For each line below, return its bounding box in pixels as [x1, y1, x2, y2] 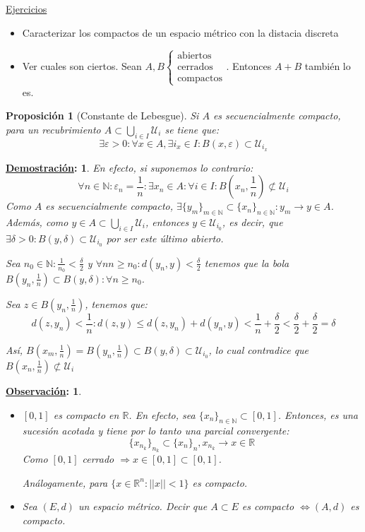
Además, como [6, 215, 68, 230]
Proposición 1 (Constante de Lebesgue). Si [6, 108, 199, 123]
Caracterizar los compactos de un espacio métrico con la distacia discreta [22, 25, 339, 40]
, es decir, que [222, 215, 283, 230]
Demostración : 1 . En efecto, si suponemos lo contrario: [6, 160, 253, 175]
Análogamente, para [22, 475, 108, 490]
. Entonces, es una [277, 407, 358, 422]
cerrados [177, 62, 213, 73]
